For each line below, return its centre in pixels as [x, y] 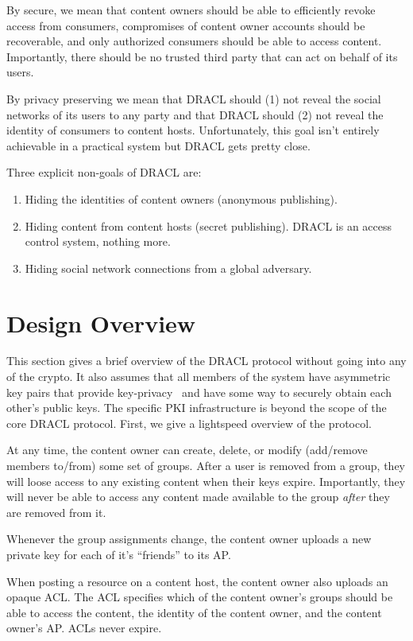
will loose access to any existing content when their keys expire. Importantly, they [206, 481]
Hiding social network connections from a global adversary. [168, 268]
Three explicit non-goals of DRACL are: [104, 172]
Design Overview [101, 322]
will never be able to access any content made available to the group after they [198, 497]
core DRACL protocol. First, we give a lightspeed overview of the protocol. [189, 423]
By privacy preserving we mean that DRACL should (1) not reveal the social [194, 98]
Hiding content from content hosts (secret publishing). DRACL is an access [208, 225]
